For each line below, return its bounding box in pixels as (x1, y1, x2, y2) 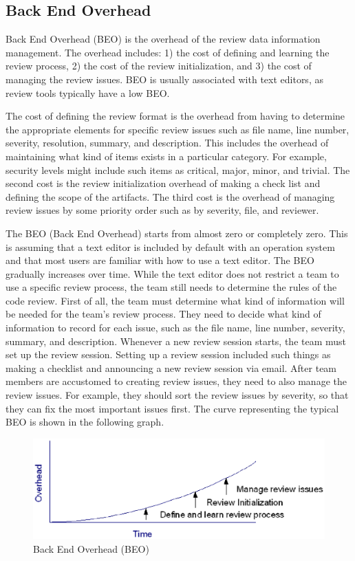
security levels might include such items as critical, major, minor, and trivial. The (6, 162, 350, 177)
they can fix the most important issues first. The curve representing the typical (6, 401, 339, 415)
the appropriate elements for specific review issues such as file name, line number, (6, 122, 349, 136)
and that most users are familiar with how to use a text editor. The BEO (6, 253, 314, 267)
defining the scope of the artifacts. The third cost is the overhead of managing (6, 189, 335, 203)
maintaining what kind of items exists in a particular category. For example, (6, 148, 327, 163)
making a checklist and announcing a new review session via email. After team (6, 360, 337, 375)
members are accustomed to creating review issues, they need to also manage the (6, 374, 347, 388)
